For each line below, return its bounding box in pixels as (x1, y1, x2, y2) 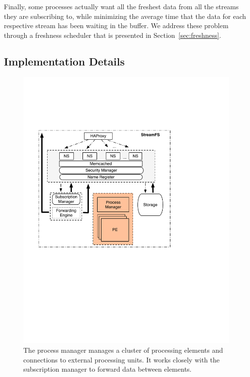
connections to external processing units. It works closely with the (23, 354, 220, 364)
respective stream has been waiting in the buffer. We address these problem (4, 20, 229, 31)
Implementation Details (4, 53, 125, 68)
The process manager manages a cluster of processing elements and (23, 345, 223, 355)
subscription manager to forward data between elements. (23, 364, 192, 374)
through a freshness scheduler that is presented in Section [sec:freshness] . (4, 30, 221, 40)
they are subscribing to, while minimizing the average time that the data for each (4, 11, 246, 21)
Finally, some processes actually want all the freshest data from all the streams (4, 1, 239, 11)
